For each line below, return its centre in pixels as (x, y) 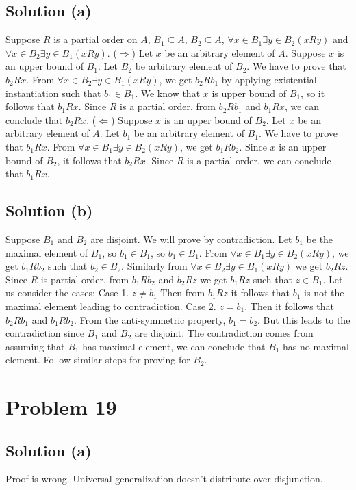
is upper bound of (249, 93)
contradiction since (45, 333)
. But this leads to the (304, 319)
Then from (183, 293)
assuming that (35, 346)
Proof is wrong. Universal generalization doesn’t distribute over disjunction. (164, 479)
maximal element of (47, 252)
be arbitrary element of (184, 66)
